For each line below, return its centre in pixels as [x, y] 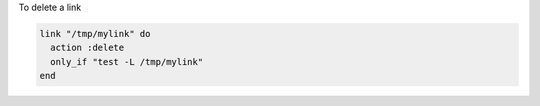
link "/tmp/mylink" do [95, 33]
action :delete [87, 48]
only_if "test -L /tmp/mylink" [127, 61]
